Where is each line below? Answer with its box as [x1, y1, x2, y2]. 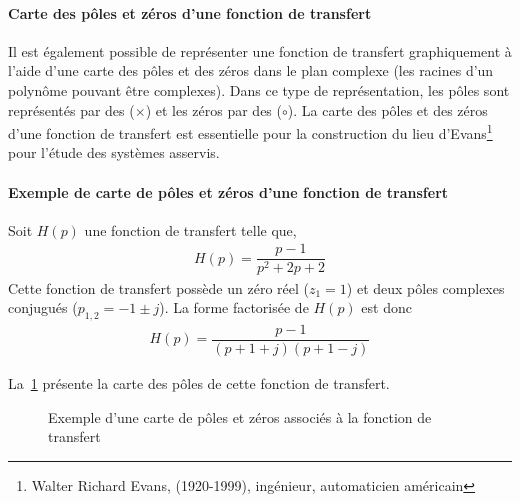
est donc [361, 297, 412, 318]
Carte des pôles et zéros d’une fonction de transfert [8, 2, 372, 23]
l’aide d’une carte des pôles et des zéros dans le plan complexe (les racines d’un [8, 60, 494, 81]
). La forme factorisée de [159, 297, 309, 318]
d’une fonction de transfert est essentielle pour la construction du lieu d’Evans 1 [8, 120, 493, 143]
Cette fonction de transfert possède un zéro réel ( [8, 277, 309, 298]
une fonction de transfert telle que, [84, 219, 297, 240]
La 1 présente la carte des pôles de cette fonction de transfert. [8, 372, 390, 393]
